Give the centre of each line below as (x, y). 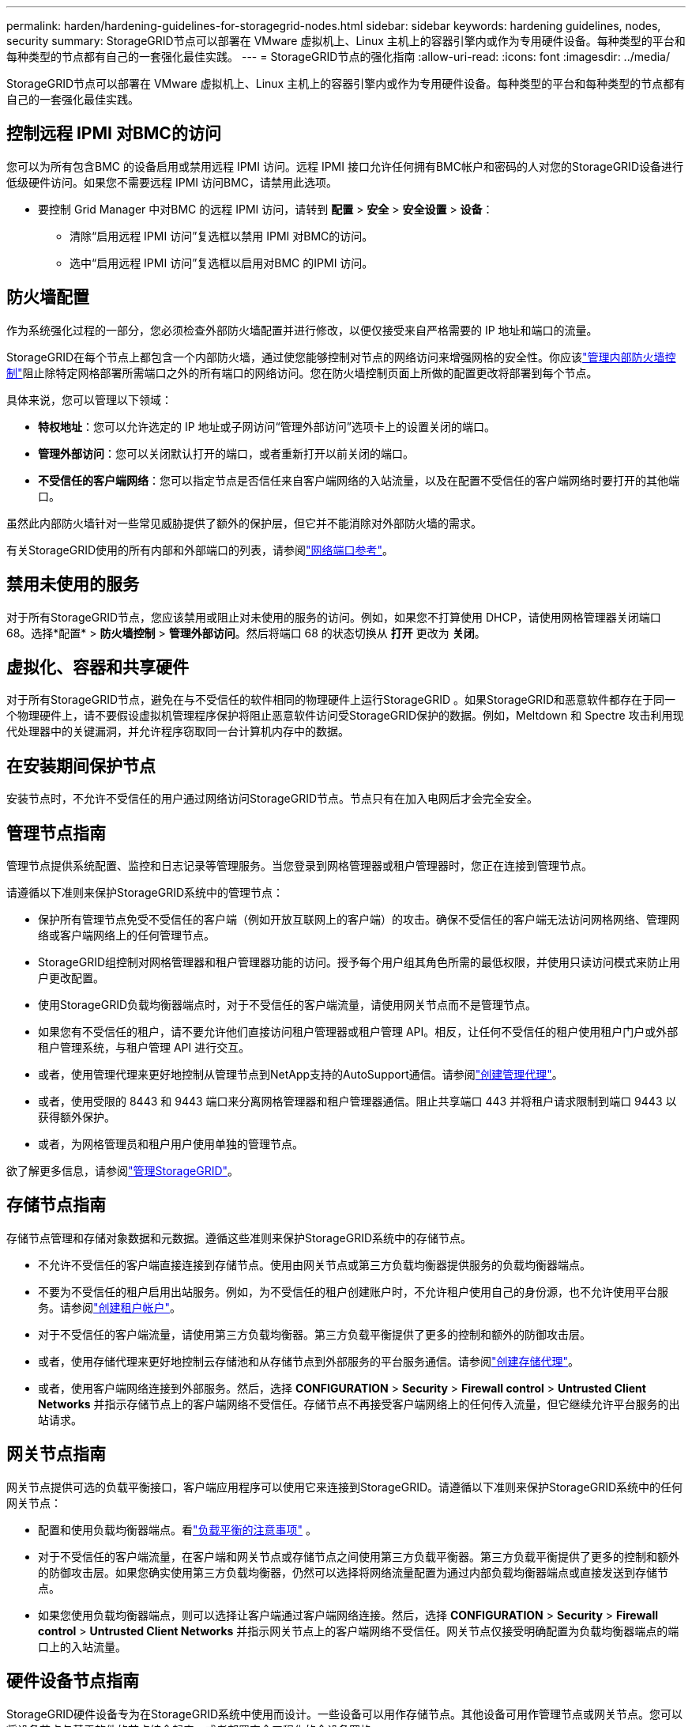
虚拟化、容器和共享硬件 (98, 667)
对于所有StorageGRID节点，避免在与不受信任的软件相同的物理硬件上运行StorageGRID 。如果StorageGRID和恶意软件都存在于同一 (341, 700)
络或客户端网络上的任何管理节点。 (126, 935)
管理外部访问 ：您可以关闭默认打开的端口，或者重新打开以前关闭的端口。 (226, 453)
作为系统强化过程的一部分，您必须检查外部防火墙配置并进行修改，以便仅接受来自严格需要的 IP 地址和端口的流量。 (302, 330)
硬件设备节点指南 (73, 1681)
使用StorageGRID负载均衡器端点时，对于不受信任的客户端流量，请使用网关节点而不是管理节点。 (288, 1005)
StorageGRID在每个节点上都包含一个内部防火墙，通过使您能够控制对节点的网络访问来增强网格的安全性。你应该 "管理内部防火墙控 (341, 357)
